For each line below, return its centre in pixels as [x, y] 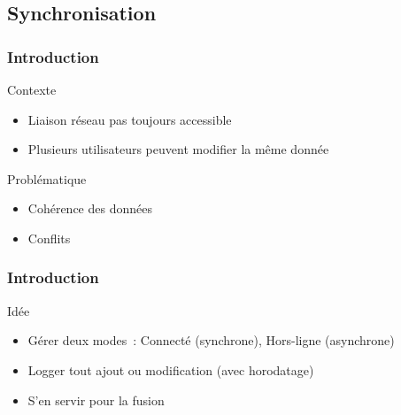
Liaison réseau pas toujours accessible [130, 119]
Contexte [32, 89]
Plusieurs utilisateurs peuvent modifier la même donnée [178, 149]
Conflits [49, 238]
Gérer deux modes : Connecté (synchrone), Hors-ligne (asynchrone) [211, 340]
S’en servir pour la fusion [96, 400]
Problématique [47, 178]
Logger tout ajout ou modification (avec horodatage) [171, 369]
